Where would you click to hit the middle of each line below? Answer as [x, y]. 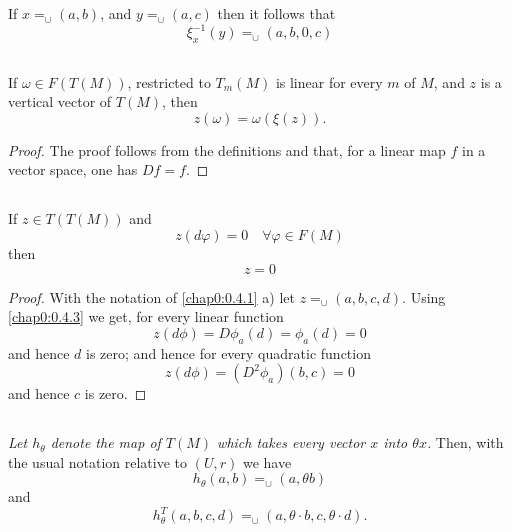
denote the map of [105, 442]
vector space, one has [73, 169]
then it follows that [276, 13]
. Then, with [465, 442]
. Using [424, 296]
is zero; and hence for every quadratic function [228, 352]
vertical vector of [60, 101]
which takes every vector [291, 442]
